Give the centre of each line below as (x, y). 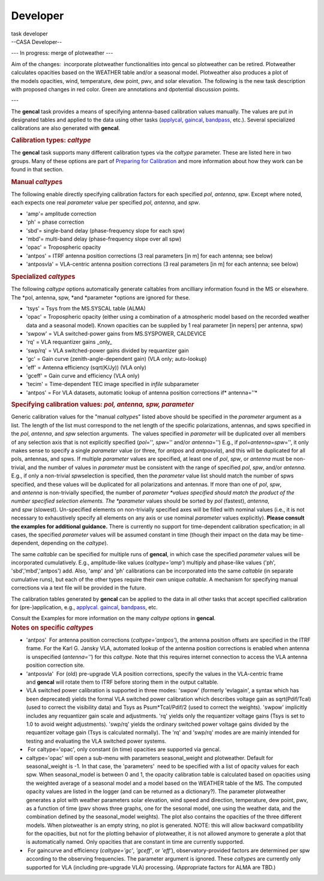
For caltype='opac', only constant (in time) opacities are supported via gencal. (124, 749)
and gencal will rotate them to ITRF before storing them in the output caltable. (122, 682)
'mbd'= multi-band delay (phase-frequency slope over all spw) (104, 239)
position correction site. (55, 665)
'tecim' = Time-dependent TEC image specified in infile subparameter (112, 384)
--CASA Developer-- (37, 41)
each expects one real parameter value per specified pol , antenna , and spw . (106, 203)
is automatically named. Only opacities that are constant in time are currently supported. (135, 842)
